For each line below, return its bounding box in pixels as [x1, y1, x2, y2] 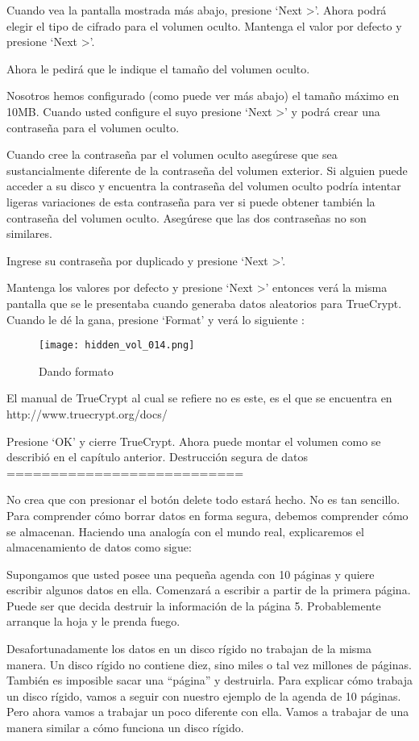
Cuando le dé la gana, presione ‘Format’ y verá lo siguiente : [6, 310, 305, 327]
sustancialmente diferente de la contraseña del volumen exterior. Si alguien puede [6, 161, 408, 178]
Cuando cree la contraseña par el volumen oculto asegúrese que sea [6, 146, 338, 163]
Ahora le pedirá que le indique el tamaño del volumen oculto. [6, 60, 310, 77]
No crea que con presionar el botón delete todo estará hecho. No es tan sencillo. [6, 491, 400, 508]
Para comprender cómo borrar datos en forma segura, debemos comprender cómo [6, 506, 409, 523]
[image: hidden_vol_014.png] [39, 339, 195, 352]
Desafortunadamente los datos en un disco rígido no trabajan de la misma [6, 640, 371, 657]
